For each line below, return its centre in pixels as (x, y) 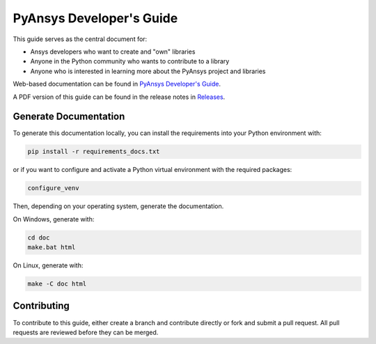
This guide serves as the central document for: (80, 39)
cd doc (39, 237)
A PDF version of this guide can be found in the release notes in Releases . (119, 97)
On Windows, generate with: (54, 219)
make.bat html (52, 248)
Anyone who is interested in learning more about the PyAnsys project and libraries (148, 71)
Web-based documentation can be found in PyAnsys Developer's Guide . (117, 84)
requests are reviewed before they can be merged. (86, 332)
